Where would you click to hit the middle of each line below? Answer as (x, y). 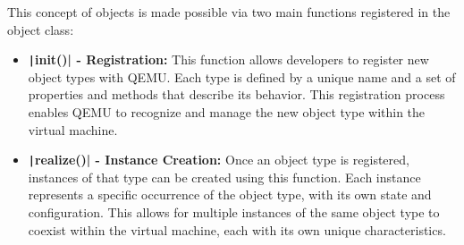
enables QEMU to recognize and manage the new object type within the (227, 112)
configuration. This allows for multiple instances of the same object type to (234, 212)
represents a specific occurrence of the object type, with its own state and (230, 194)
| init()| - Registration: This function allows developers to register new (228, 59)
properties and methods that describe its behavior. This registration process (236, 94)
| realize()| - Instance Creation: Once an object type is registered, (219, 160)
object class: (41, 29)
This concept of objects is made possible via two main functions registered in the (229, 12)
